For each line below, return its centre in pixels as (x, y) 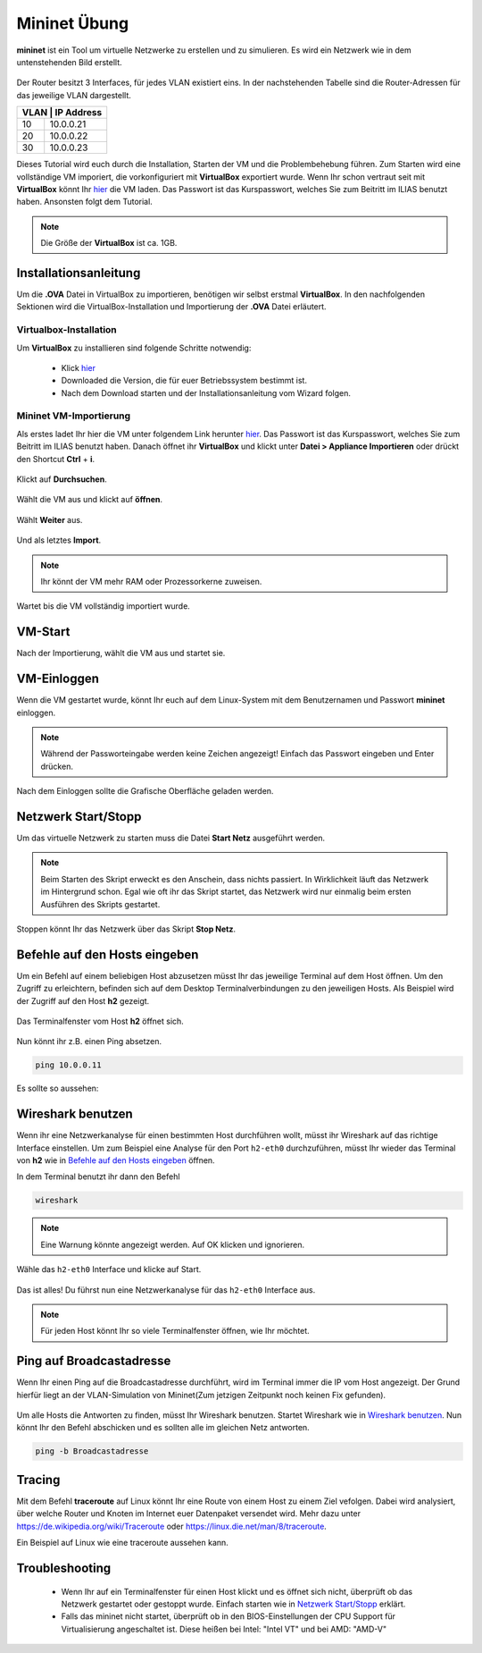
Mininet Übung (73, 23)
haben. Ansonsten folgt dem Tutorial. (85, 202)
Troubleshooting (64, 1568)
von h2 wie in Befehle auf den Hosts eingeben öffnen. (116, 1160)
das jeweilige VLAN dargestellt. (74, 95)
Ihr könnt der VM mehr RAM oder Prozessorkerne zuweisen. (151, 581)
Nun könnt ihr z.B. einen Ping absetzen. (89, 1042)
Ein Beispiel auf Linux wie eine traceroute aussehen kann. (123, 1543)
